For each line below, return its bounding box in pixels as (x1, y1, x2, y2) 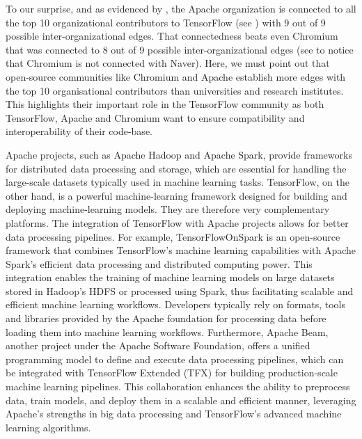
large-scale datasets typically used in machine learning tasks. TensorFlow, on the (6, 175, 349, 189)
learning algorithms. (6, 420, 91, 434)
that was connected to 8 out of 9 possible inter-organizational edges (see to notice (6, 42, 354, 56)
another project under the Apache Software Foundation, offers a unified (6, 338, 310, 353)
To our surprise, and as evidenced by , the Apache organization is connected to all (6, 1, 356, 15)
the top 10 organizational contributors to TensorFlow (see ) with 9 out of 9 (6, 15, 326, 29)
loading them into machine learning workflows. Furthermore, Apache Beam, (6, 324, 329, 339)
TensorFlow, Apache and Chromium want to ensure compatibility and (6, 110, 305, 125)
